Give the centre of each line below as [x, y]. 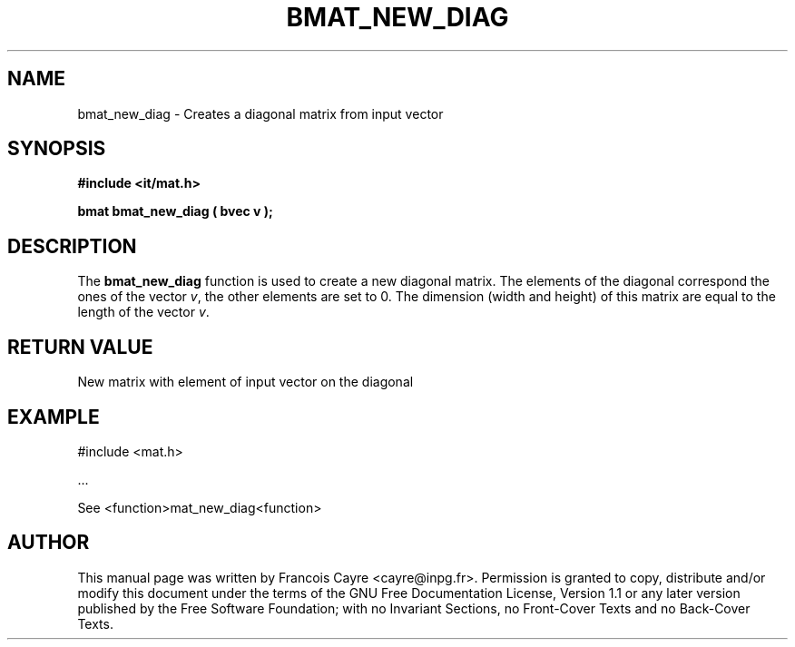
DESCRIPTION [72, 246]
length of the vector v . [143, 312]
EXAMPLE [54, 417]
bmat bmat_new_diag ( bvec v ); [175, 211]
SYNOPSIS [57, 149]
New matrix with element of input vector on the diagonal [245, 382]
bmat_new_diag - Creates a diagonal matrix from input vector [260, 113]
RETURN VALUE [80, 347]
